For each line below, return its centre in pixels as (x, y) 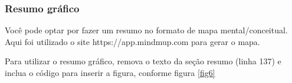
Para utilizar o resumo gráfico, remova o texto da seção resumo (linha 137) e (143, 61)
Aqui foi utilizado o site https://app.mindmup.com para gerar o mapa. (132, 41)
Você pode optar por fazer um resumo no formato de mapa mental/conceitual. (146, 30)
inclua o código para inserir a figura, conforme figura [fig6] (110, 72)
